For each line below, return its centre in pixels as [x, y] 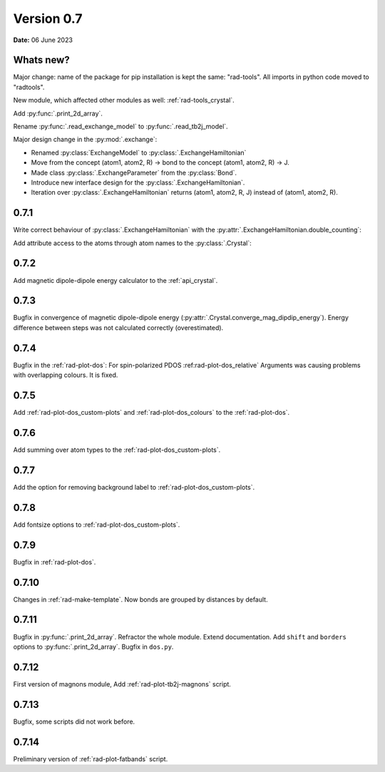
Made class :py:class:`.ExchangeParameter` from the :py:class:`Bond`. [134, 173]
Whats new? [42, 60]
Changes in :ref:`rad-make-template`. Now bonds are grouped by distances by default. [140, 599]
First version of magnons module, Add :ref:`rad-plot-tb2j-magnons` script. [122, 684]
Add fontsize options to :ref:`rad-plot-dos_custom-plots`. [97, 525]
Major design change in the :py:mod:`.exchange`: [85, 140]
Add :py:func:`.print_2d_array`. [58, 113]
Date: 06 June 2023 [43, 40]
